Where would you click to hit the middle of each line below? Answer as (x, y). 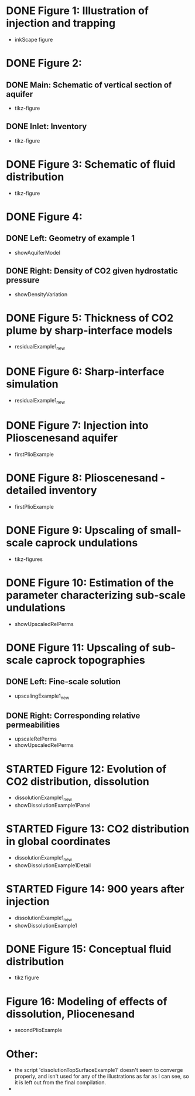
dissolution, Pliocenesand (71, 1014)
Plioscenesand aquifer (62, 438)
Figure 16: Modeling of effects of (87, 1001)
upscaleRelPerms (36, 739)
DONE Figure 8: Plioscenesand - (86, 478)
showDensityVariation (41, 294)
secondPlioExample (38, 1030)
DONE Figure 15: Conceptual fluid (89, 949)
